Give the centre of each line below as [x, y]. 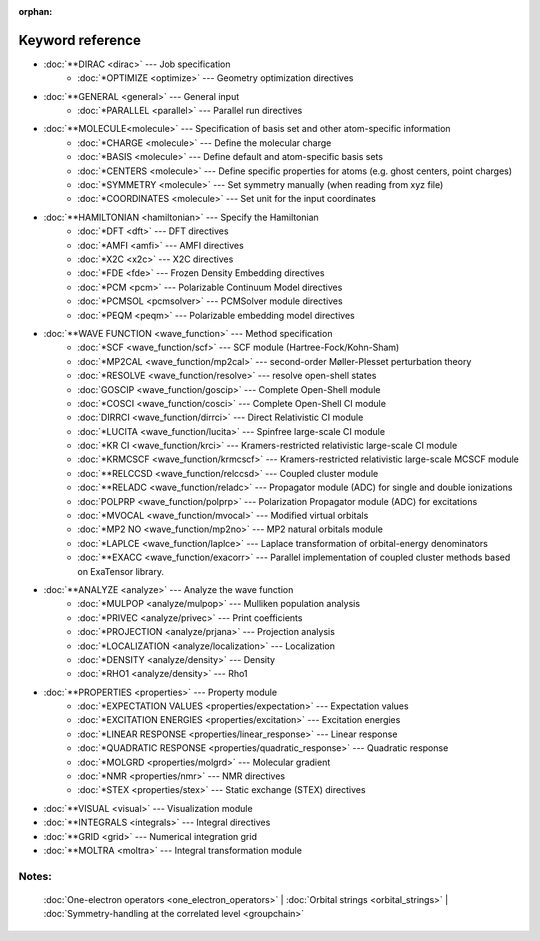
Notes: [35, 876]
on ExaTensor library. [121, 571]
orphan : [35, 11]
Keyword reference [80, 40]
